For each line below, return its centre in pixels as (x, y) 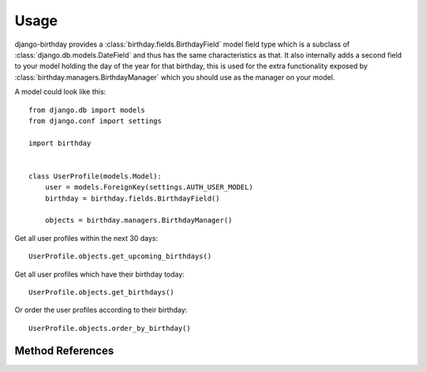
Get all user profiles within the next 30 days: (86, 238)
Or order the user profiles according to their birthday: (101, 310)
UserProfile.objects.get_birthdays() (102, 292)
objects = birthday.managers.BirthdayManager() (138, 220)
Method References (64, 350)
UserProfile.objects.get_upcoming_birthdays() (120, 256)
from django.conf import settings (95, 121)
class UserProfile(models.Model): (95, 176)
